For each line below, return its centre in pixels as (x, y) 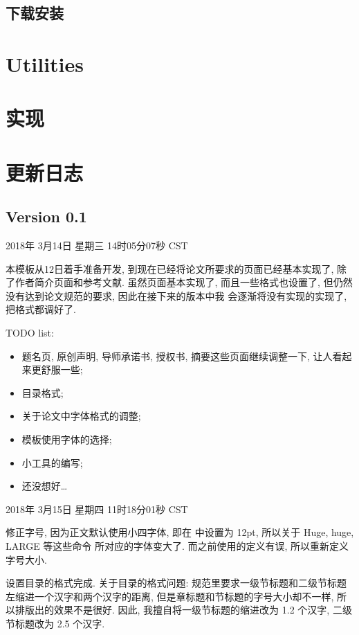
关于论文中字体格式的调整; (81, 416)
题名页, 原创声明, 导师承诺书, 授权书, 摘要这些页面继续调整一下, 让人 (177, 356)
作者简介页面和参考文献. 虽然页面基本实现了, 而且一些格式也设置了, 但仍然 (184, 282)
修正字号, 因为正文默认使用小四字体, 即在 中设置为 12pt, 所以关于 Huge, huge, (180, 532)
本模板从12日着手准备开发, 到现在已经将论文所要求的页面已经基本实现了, (170, 268)
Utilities (45, 63)
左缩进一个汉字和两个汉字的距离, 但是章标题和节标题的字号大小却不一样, (170, 596)
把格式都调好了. (41, 309)
